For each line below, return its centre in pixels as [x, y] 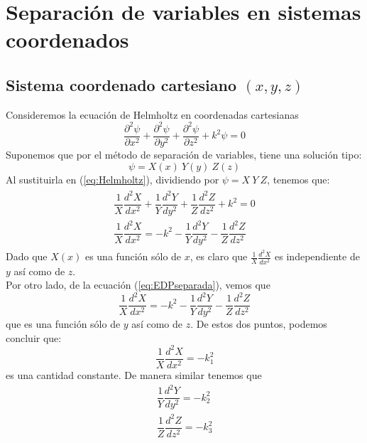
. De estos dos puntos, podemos [259, 324]
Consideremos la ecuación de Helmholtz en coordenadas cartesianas [152, 114]
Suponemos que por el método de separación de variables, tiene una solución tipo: [184, 154]
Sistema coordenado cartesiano [121, 84]
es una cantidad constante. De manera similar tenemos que [134, 375]
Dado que [27, 256]
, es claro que [219, 256]
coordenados [67, 39]
